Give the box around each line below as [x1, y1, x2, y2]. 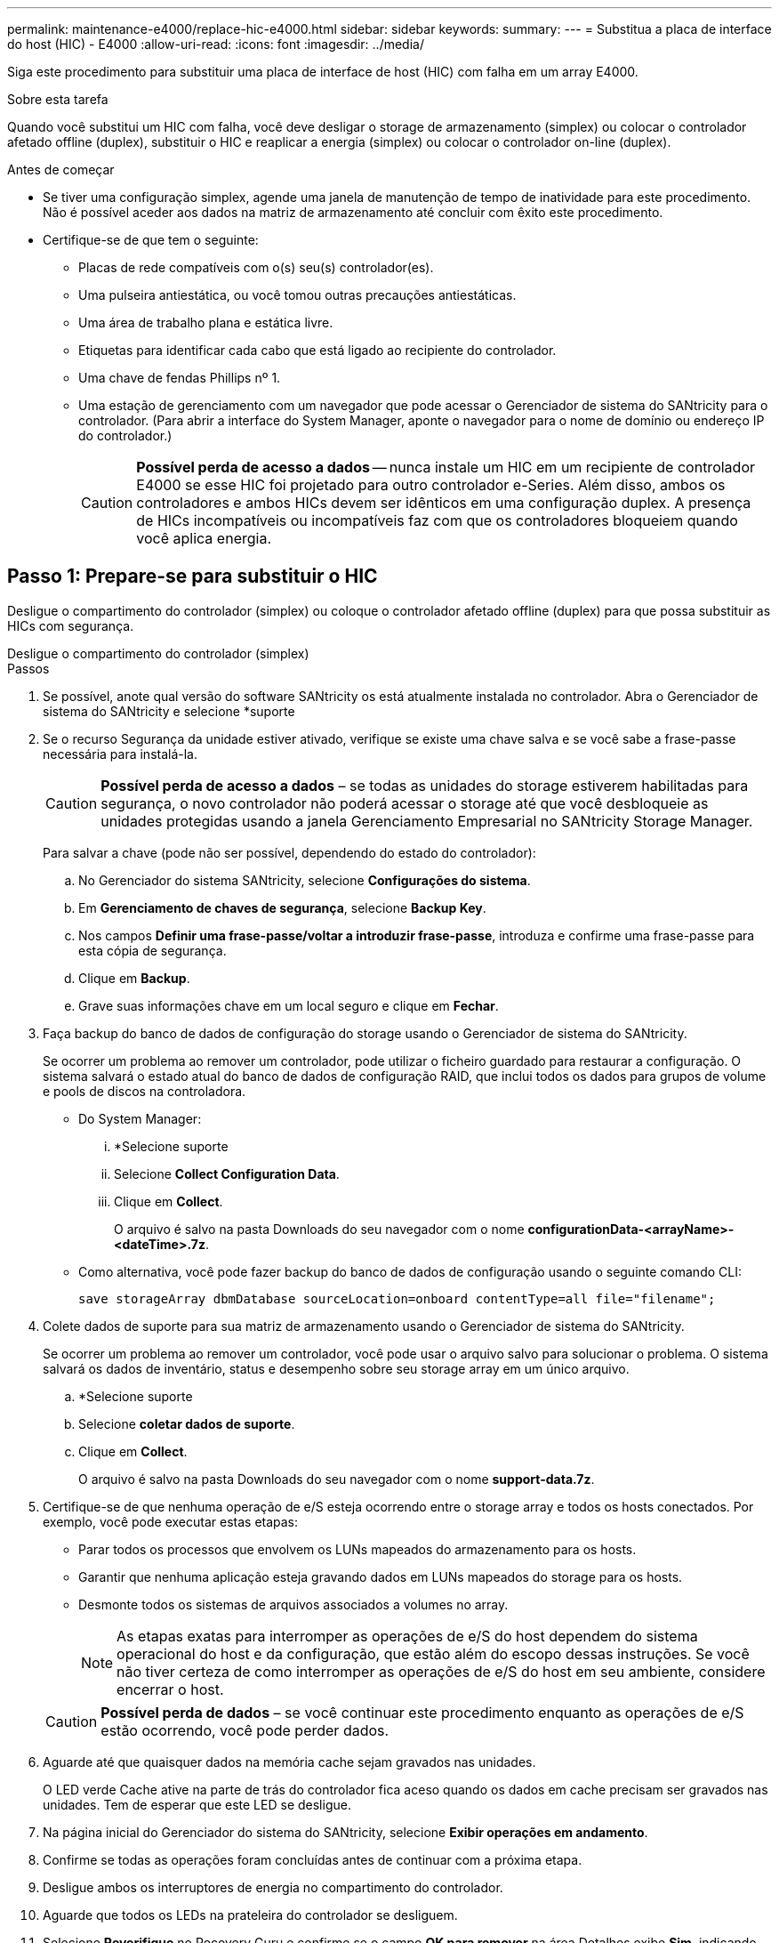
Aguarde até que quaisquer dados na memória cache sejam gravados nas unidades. [43, 1754, 536, 1770]
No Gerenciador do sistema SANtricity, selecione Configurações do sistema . [78, 872, 531, 888]
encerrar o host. [116, 1680, 224, 1698]
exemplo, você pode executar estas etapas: [43, 1513, 299, 1529]
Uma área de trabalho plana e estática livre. [78, 315, 333, 330]
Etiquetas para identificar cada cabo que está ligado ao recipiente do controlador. [78, 343, 557, 358]
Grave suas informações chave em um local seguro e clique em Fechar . [78, 997, 499, 1013]
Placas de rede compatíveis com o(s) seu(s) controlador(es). [78, 260, 434, 275]
